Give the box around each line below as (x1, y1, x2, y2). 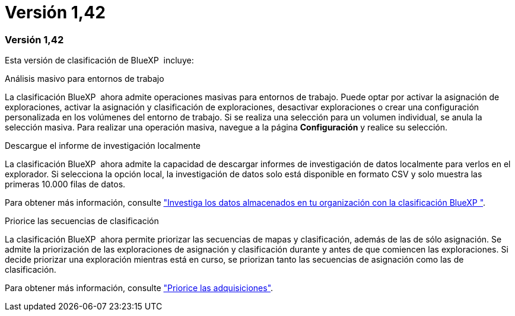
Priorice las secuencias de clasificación (5, 216, 159, 226)
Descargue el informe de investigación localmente (5, 141, 201, 151)
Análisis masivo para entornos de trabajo (5, 74, 164, 84)
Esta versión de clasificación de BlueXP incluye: (5, 55, 194, 66)
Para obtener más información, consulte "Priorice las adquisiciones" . (5, 283, 274, 293)
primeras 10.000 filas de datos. (5, 179, 126, 190)
